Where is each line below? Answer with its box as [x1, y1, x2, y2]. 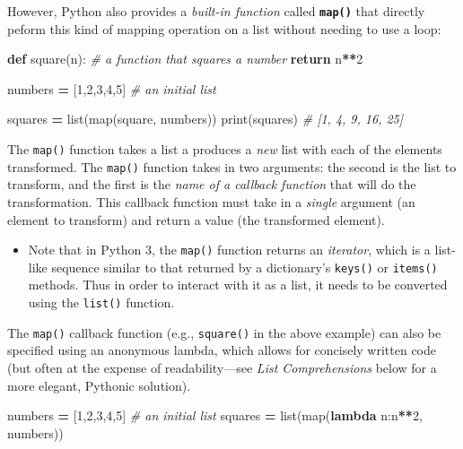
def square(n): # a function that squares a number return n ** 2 [7, 49, 363, 68]
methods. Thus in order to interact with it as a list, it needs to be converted [28, 275, 448, 294]
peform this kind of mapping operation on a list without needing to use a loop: [7, 19, 441, 38]
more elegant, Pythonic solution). [7, 376, 191, 394]
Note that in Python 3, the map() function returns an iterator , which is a [28, 240, 431, 259]
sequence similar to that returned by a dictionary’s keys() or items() [51, 257, 438, 276]
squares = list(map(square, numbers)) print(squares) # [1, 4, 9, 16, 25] [7, 109, 404, 128]
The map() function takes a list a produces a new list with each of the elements [7, 140, 442, 159]
